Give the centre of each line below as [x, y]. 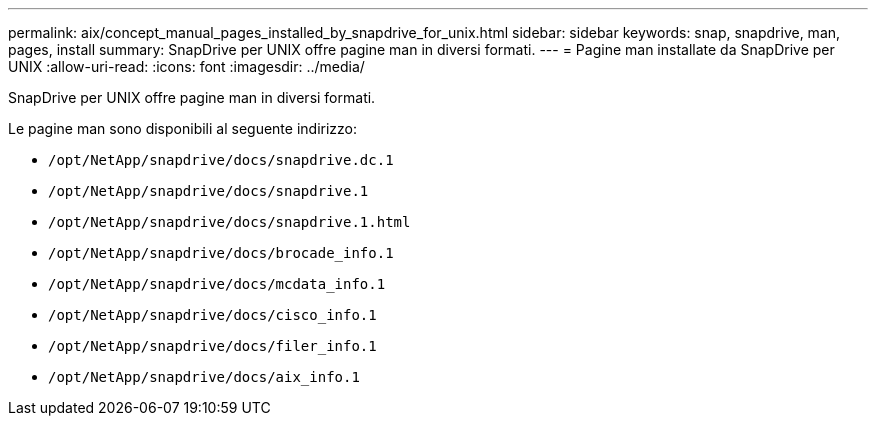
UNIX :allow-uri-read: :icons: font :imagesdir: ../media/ [186, 66]
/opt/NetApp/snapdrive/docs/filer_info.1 [212, 346]
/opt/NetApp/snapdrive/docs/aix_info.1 [204, 377]
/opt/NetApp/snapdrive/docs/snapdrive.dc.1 [221, 160]
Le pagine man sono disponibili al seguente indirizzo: [183, 128]
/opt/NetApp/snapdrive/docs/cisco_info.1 [212, 315]
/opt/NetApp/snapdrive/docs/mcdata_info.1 [217, 284]
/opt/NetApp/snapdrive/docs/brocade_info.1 [221, 253]
